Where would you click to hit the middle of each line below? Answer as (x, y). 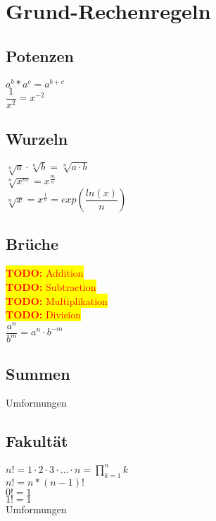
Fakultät (37, 441)
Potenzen (40, 55)
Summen (38, 373)
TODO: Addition (45, 273)
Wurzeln (37, 139)
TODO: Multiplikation (57, 300)
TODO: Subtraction (51, 286)
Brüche (32, 243)
